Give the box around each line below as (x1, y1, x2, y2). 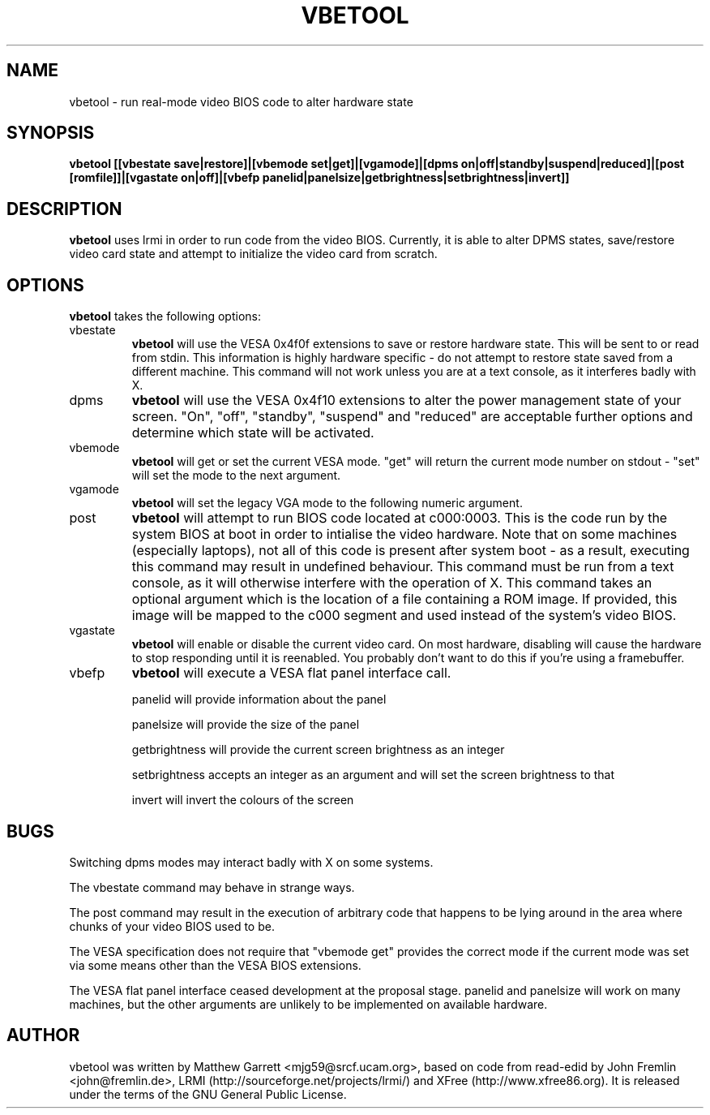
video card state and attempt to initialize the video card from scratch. (69, 247, 438, 261)
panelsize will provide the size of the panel (131, 717, 360, 732)
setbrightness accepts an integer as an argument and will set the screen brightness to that (131, 768, 615, 782)
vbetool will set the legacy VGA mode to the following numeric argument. (131, 496, 523, 510)
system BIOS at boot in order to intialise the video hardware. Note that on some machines (131, 526, 678, 543)
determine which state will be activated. (131, 424, 374, 441)
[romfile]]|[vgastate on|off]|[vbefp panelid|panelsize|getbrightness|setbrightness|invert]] (69, 170, 570, 185)
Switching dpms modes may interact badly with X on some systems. (69, 855, 434, 869)
